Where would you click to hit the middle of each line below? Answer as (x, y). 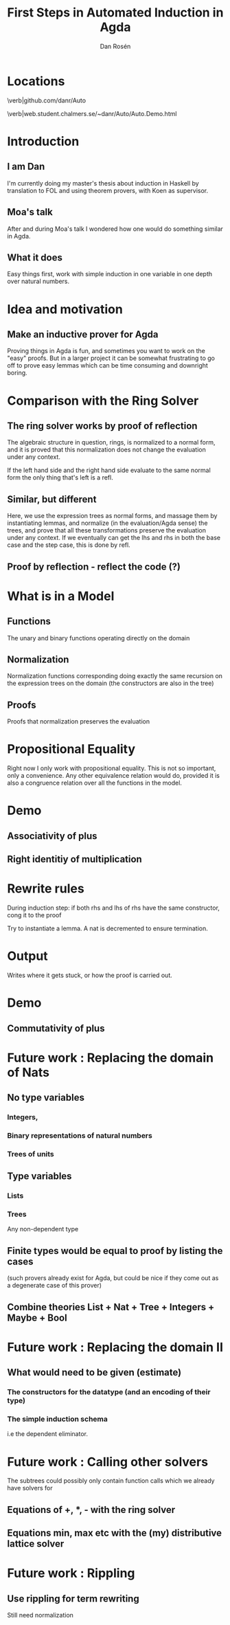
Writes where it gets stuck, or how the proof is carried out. (90, 975)
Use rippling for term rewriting (73, 1599)
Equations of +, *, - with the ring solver (91, 1510)
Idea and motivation (65, 309)
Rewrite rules (46, 889)
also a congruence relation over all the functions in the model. (94, 783)
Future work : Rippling (71, 1573)
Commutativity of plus (56, 1028)
